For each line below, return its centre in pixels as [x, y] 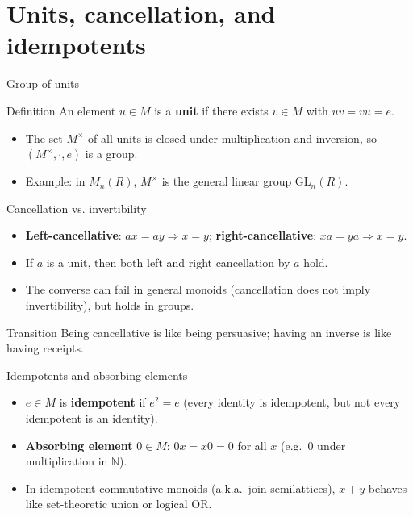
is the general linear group [227, 181]
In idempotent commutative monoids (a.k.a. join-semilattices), [180, 488]
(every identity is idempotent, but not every [292, 402]
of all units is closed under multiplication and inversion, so [232, 138]
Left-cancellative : [73, 235]
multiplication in [67, 461]
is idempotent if [102, 402]
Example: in [55, 181]
